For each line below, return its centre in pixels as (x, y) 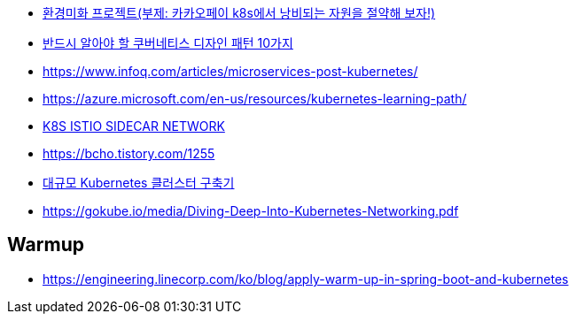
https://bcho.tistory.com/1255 (129, 153)
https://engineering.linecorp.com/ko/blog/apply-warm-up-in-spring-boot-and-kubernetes (306, 279)
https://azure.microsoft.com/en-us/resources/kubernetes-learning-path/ (255, 99)
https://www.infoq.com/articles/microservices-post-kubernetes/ (230, 71)
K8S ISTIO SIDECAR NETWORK (134, 126)
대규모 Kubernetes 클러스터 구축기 (139, 183)
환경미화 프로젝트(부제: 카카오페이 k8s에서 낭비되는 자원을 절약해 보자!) (239, 13)
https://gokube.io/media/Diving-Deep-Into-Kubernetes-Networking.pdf (251, 211)
